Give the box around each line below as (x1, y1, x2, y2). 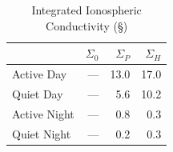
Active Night (12, 105, 74, 122)
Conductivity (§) (46, 17, 128, 34)
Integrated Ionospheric (31, 2, 142, 18)
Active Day (12, 66, 67, 82)
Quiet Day (12, 85, 63, 102)
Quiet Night (12, 125, 71, 142)
